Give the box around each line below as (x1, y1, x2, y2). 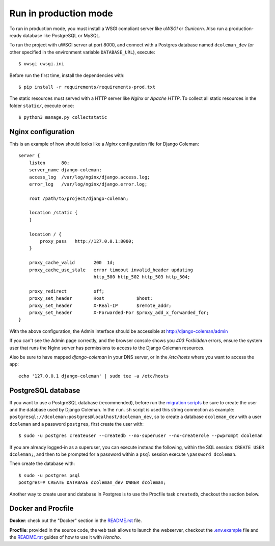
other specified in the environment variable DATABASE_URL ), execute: (9, 49, 155, 55)
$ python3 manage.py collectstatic (18, 115, 107, 120)
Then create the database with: (9, 460, 75, 466)
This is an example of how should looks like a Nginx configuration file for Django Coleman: (9, 141, 200, 147)
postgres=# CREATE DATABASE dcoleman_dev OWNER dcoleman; (18, 480, 167, 485)
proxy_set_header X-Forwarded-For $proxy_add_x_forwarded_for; (29, 309, 209, 316)
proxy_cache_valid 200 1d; (29, 260, 116, 266)
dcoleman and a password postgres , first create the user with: (9, 421, 144, 427)
